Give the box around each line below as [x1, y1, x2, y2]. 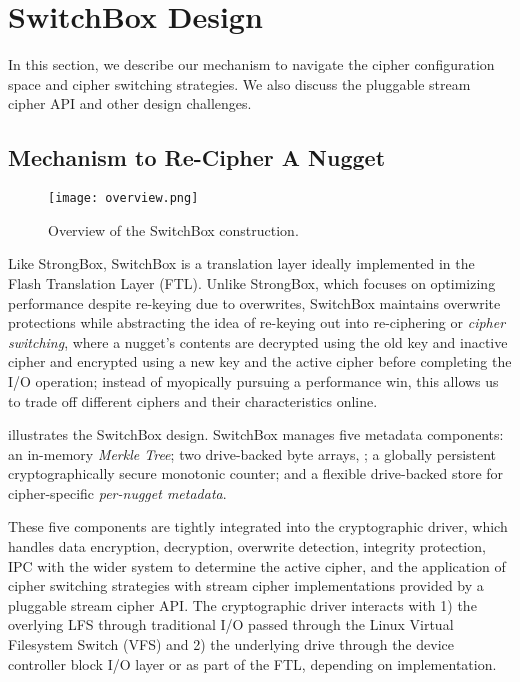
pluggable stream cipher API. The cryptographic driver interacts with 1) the [8, 594, 477, 615]
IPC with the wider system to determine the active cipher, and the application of [8, 555, 506, 576]
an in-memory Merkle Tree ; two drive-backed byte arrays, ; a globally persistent [8, 443, 497, 464]
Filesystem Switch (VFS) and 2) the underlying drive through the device [8, 634, 454, 655]
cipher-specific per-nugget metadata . [8, 482, 227, 503]
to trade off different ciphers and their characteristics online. [8, 390, 378, 411]
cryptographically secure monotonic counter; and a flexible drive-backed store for [8, 463, 504, 484]
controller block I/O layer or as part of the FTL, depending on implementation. [8, 653, 497, 674]
